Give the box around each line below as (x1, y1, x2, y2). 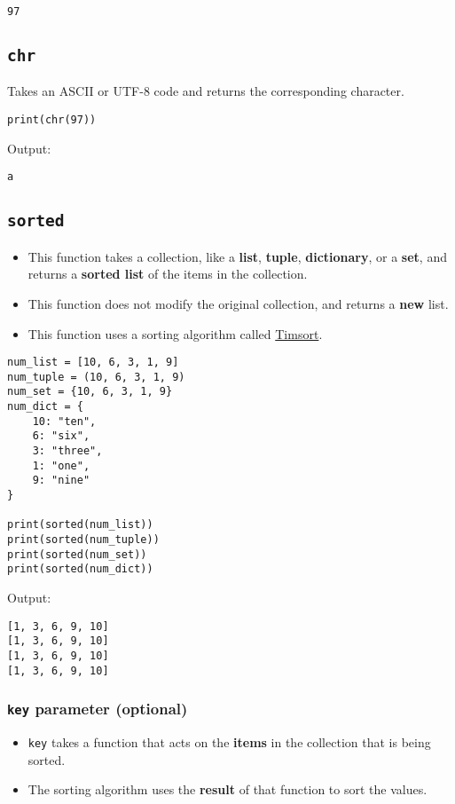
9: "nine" (32, 474, 90, 487)
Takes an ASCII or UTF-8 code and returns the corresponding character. (7, 82, 404, 100)
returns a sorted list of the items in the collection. (27, 264, 308, 283)
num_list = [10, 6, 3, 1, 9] (7, 356, 179, 369)
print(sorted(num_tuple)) (7, 532, 160, 546)
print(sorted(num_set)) (7, 548, 147, 561)
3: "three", (32, 445, 103, 458)
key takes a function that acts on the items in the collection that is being (27, 732, 431, 751)
